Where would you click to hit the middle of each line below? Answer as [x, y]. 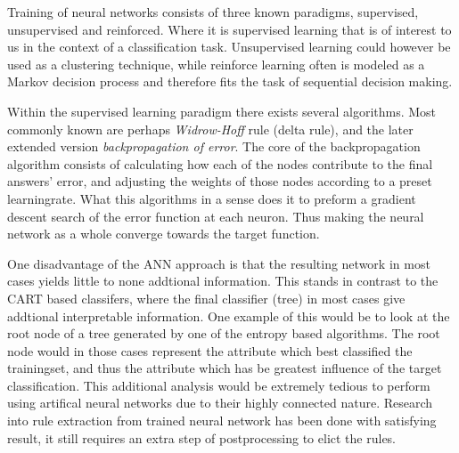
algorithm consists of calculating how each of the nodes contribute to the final [220, 163]
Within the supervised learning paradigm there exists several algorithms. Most [222, 111]
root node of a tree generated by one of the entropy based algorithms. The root [224, 333]
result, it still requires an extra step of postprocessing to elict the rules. [202, 437]
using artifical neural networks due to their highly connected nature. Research [220, 403]
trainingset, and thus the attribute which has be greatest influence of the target [225, 368]
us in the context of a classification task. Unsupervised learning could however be [229, 47]
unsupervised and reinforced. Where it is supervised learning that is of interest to [229, 29]
